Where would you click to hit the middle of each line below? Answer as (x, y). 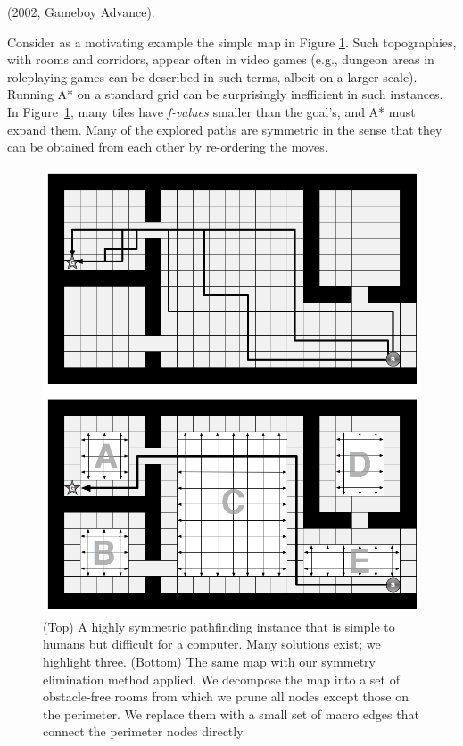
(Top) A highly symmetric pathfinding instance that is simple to (219, 626)
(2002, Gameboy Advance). (81, 12)
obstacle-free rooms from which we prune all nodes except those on (226, 696)
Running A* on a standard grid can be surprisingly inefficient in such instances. (225, 94)
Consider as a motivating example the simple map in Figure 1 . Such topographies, (232, 41)
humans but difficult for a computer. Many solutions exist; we (212, 644)
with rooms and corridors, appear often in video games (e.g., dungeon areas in (221, 59)
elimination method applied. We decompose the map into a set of (221, 679)
